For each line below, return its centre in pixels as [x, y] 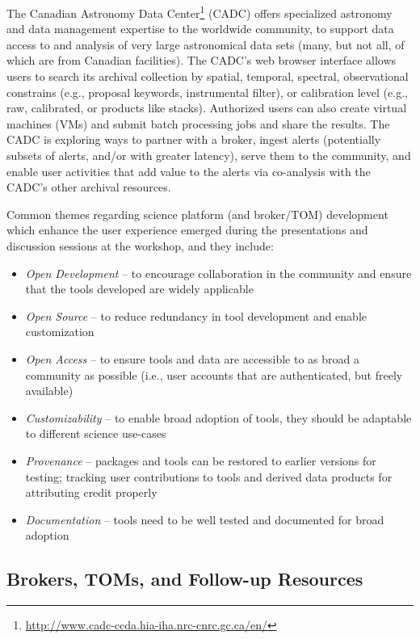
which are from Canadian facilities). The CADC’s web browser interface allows [202, 60]
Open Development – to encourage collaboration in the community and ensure [218, 273]
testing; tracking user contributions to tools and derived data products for [209, 476]
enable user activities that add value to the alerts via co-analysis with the [189, 171]
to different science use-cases [96, 433]
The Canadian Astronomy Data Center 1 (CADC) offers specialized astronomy [199, 12]
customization [60, 332]
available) [49, 391]
